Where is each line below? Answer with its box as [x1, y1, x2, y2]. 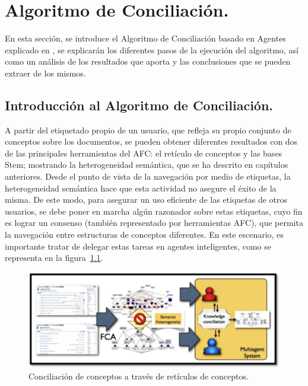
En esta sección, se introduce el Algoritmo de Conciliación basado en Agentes [5, 32, 286, 44]
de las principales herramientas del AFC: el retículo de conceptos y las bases [5, 146, 282, 159]
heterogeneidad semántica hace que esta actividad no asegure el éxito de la [5, 181, 277, 194]
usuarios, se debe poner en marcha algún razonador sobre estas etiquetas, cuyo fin [5, 205, 303, 217]
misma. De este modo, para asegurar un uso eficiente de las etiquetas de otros [5, 193, 288, 206]
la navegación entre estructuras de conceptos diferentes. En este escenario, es [5, 228, 284, 241]
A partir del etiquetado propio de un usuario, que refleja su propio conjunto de [5, 123, 291, 136]
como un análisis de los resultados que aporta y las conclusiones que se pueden [5, 55, 291, 68]
